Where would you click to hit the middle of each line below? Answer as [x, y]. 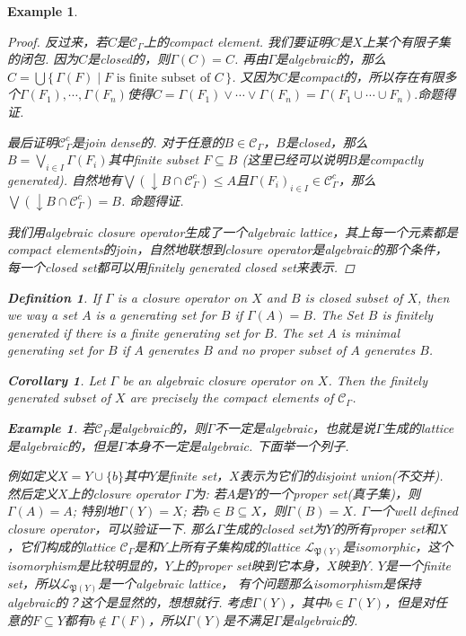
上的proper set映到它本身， [249, 565]
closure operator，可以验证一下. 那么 [112, 529]
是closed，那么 [326, 141]
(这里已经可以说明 [295, 159]
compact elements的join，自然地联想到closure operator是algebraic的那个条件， [228, 249]
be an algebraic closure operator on [218, 380]
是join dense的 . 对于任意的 [148, 141]
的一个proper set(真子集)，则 [338, 493]
